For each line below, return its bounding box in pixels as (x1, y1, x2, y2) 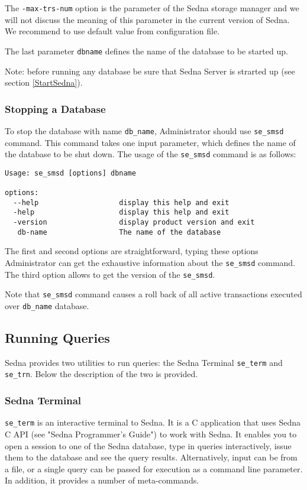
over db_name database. (5, 299, 89, 311)
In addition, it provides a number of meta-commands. (5, 474, 199, 486)
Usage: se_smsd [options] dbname (5, 168, 136, 177)
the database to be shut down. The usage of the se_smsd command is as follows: (5, 148, 296, 160)
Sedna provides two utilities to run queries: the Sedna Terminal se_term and (5, 356, 283, 368)
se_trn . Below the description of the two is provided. (5, 368, 198, 380)
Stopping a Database (5, 101, 106, 116)
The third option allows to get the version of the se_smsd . (5, 268, 215, 280)
